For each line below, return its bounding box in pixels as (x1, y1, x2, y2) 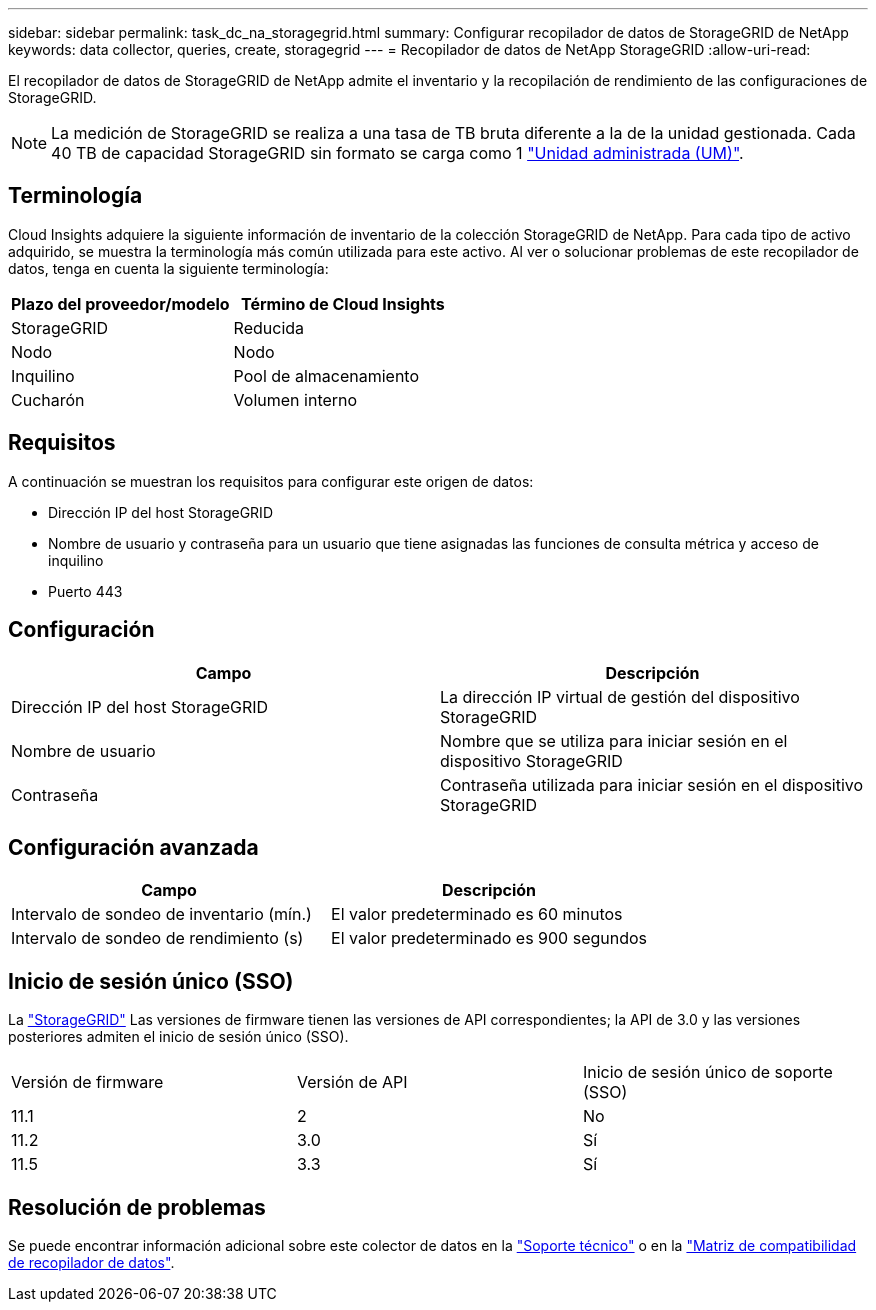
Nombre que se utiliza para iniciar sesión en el (440, 730, 788, 751)
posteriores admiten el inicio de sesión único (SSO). (8, 1028, 349, 1046)
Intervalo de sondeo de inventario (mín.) (11, 904, 312, 925)
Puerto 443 (48, 582, 123, 600)
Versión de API (296, 1072, 408, 1093)
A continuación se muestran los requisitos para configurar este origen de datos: (8, 472, 534, 490)
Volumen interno (233, 389, 358, 410)
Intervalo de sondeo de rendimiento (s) (11, 928, 304, 949)
